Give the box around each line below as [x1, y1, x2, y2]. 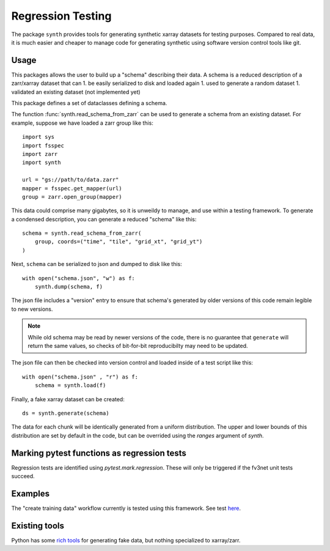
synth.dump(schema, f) [34, 283, 103, 290]
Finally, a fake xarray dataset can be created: [11, 395, 125, 403]
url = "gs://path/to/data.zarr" [22, 176, 119, 183]
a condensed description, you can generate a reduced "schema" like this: [11, 215, 197, 223]
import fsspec [22, 142, 64, 149]
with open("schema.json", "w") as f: [22, 275, 136, 281]
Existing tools [11, 520, 64, 531]
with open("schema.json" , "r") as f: [22, 373, 139, 380]
